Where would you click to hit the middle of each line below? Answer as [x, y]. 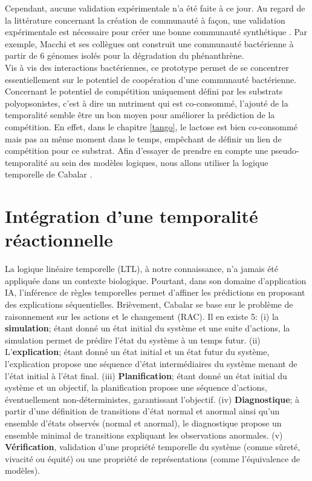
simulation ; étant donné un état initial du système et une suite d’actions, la [148, 328]
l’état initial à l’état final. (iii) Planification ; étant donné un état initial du [146, 375]
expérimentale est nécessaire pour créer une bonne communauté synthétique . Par [156, 32]
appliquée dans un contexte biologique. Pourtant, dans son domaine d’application [156, 280]
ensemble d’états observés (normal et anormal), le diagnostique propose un [143, 423]
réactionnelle [59, 240]
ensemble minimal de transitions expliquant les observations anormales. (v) [144, 435]
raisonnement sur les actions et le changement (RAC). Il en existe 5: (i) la [142, 316]
